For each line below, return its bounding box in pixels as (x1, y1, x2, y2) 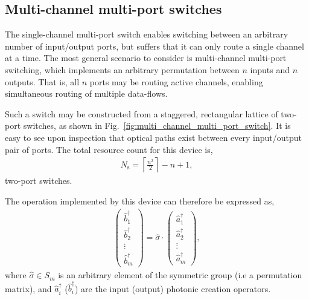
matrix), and (5, 282, 52, 295)
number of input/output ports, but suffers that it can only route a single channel (5, 39, 304, 52)
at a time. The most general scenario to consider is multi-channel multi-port (5, 51, 287, 64)
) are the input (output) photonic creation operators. (74, 282, 271, 295)
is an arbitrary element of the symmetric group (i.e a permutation (58, 269, 302, 281)
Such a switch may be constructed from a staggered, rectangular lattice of (5, 107, 278, 120)
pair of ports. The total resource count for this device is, (5, 143, 213, 155)
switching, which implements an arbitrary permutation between (5, 63, 240, 76)
